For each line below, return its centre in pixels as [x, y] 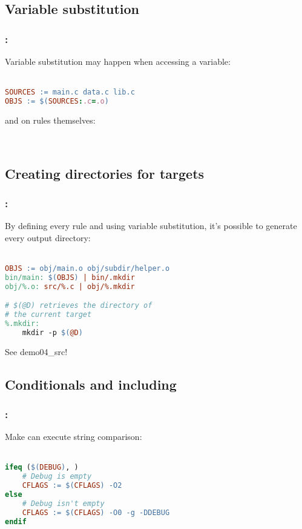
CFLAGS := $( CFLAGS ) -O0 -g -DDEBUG [96, 512]
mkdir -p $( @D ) [52, 332]
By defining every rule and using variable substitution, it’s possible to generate [151, 226]
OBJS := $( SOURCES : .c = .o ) [57, 101]
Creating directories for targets [105, 173]
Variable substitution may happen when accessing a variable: [118, 61]
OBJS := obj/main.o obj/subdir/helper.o [87, 268]
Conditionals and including [91, 384]
